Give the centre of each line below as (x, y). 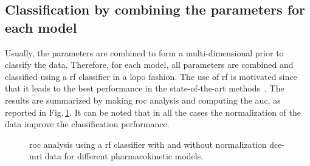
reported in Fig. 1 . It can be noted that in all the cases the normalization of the (153, 112)
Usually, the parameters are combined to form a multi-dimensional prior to (144, 52)
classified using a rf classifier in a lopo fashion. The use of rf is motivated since (151, 76)
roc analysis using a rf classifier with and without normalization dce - (157, 144)
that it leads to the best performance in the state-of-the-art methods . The (145, 88)
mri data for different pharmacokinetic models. (116, 156)
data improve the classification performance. (87, 124)
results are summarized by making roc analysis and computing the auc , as (143, 100)
